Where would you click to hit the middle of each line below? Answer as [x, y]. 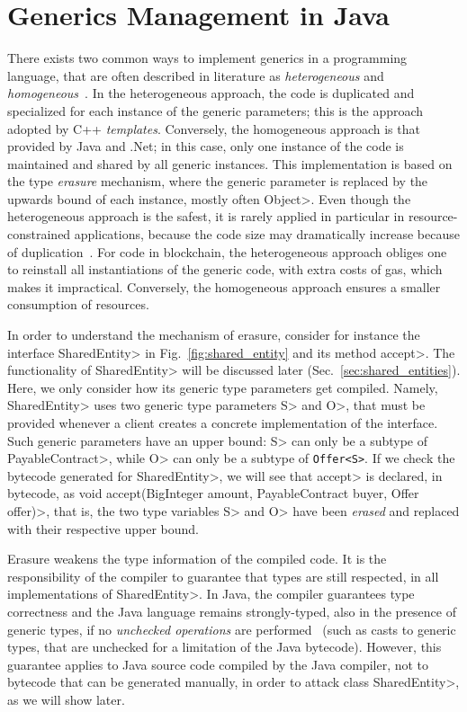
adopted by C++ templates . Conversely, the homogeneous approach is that [214, 128]
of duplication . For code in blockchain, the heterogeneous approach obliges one [227, 251]
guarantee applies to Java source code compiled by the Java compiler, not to [218, 664]
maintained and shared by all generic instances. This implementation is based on [230, 163]
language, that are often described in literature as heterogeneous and [196, 75]
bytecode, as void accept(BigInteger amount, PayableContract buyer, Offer [213, 493]
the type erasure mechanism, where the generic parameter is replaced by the [218, 181]
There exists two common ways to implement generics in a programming [207, 58]
